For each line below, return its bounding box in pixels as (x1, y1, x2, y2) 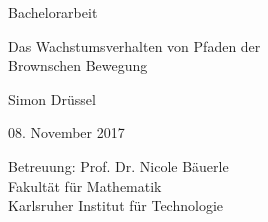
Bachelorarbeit (8, 2, 98, 22)
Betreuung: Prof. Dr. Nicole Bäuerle (8, 155, 229, 176)
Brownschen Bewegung (8, 55, 148, 76)
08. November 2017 (8, 122, 125, 143)
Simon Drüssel (8, 88, 96, 109)
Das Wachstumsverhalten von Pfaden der (8, 35, 261, 56)
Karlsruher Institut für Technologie (8, 195, 224, 216)
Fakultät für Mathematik (8, 175, 162, 196)
